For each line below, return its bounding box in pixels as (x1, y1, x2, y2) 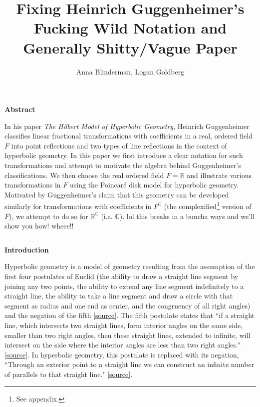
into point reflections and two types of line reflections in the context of (11, 140, 227, 150)
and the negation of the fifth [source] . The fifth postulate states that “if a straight (4, 310, 255, 320)
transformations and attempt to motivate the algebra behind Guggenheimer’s (4, 160, 241, 170)
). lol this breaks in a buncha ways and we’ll (119, 210, 255, 221)
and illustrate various (187, 169, 252, 180)
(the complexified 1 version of (164, 199, 252, 211)
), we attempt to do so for (9, 210, 88, 221)
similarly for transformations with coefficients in (4, 201, 152, 211)
